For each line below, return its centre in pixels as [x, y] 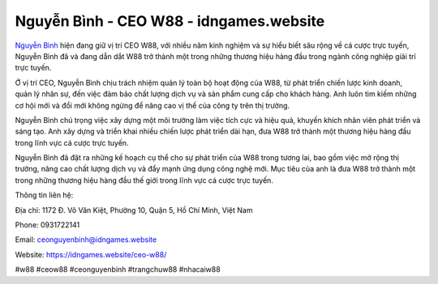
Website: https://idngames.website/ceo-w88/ [91, 254]
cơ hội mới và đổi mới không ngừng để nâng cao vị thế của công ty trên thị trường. [152, 105]
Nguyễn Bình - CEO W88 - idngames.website [170, 21]
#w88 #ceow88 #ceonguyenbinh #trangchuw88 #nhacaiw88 [118, 269]
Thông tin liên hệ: [44, 195]
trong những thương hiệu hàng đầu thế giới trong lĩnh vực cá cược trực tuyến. [144, 180]
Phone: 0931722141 [47, 225]
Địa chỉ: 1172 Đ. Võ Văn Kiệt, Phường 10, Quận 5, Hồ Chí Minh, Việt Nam [134, 210]
